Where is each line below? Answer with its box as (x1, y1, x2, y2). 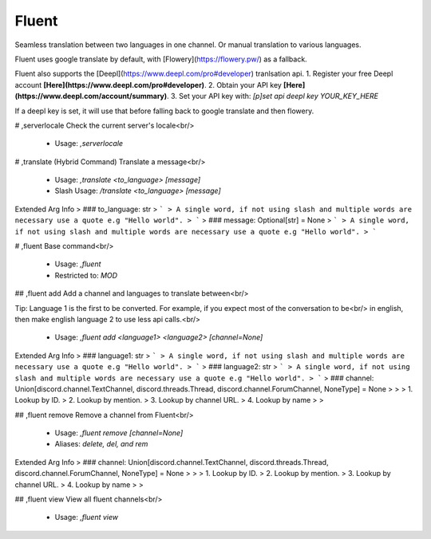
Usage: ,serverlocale (54, 139, 124, 148)
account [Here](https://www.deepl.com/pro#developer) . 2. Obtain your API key (14, 80, 283, 89)
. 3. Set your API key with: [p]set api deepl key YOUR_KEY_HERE (166, 92, 379, 101)
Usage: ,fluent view (54, 513, 119, 522)
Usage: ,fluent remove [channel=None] (54, 428, 184, 438)
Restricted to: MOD (54, 270, 118, 280)
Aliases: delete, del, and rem (54, 439, 148, 449)
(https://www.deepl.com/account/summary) (14, 92, 168, 101)
